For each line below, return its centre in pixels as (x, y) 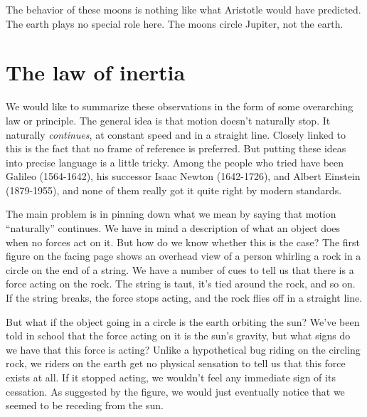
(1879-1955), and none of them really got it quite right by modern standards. (174, 190)
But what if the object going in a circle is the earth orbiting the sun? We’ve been (183, 321)
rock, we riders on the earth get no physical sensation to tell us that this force (176, 363)
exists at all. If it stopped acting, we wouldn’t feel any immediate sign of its (171, 377)
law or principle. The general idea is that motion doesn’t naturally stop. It (168, 120)
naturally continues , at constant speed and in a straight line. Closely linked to (176, 134)
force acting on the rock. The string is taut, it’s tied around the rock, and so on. (181, 284)
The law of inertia (96, 72)
